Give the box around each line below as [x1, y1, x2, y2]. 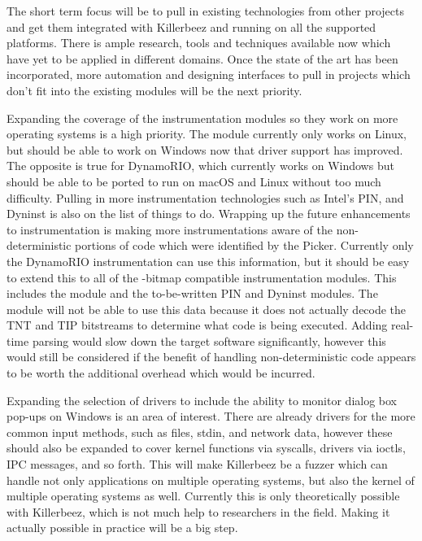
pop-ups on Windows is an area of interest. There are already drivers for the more [7, 408, 415, 425]
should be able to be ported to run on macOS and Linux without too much [7, 172, 381, 190]
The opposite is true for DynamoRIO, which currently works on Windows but [7, 157, 394, 174]
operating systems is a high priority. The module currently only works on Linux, [7, 125, 407, 142]
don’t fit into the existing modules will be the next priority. [7, 81, 302, 98]
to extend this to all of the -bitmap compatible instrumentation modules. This [7, 268, 397, 286]
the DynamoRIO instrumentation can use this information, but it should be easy [7, 252, 410, 269]
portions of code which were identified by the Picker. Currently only [75, 237, 414, 254]
